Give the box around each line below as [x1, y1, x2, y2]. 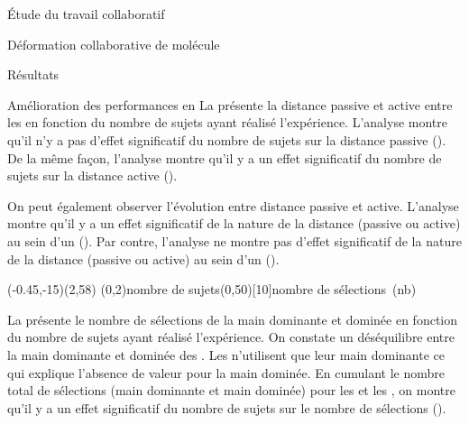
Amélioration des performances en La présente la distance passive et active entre [7, 95, 453, 114]
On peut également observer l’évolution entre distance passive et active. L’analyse [7, 196, 459, 215]
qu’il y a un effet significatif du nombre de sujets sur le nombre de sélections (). [7, 398, 446, 417]
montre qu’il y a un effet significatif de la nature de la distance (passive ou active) [7, 214, 461, 233]
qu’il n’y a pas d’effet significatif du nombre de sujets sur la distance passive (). [7, 130, 446, 149]
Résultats [7, 65, 60, 84]
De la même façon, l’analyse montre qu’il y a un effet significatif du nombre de [7, 148, 442, 167]
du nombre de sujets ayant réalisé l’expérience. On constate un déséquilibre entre [7, 327, 455, 346]
